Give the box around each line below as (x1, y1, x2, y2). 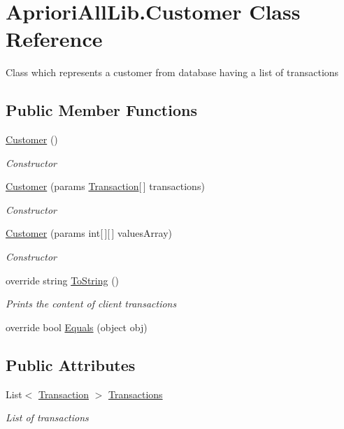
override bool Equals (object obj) (6, 319, 148, 334)
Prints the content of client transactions (6, 296, 177, 311)
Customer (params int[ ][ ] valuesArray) (6, 226, 173, 240)
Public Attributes (6, 354, 136, 375)
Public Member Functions (6, 99, 197, 121)
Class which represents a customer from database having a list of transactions (6, 65, 339, 80)
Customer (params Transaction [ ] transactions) (6, 179, 205, 194)
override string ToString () (6, 272, 120, 287)
